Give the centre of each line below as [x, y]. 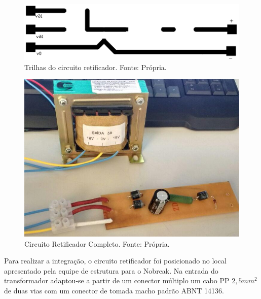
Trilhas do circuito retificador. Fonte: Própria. [96, 67]
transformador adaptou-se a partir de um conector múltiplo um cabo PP [117, 280]
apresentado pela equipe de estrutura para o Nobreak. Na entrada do [111, 270]
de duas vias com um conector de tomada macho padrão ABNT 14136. [114, 290]
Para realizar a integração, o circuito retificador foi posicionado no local [115, 261]
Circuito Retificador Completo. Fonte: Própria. [97, 243]
